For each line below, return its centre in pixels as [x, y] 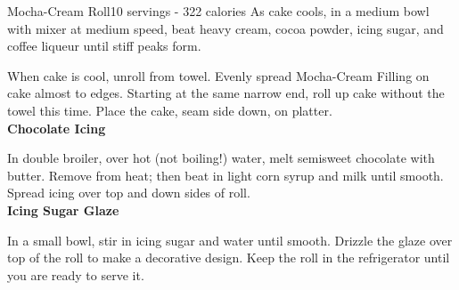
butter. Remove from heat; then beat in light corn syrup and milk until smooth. [225, 175]
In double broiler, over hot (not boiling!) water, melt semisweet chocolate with [221, 158]
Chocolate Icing [57, 128]
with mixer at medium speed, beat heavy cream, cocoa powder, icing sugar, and [225, 28]
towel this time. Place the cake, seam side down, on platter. [170, 110]
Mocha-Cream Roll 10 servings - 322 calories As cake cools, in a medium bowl [218, 11]
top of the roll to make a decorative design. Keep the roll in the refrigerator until [229, 258]
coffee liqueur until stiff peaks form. [104, 46]
